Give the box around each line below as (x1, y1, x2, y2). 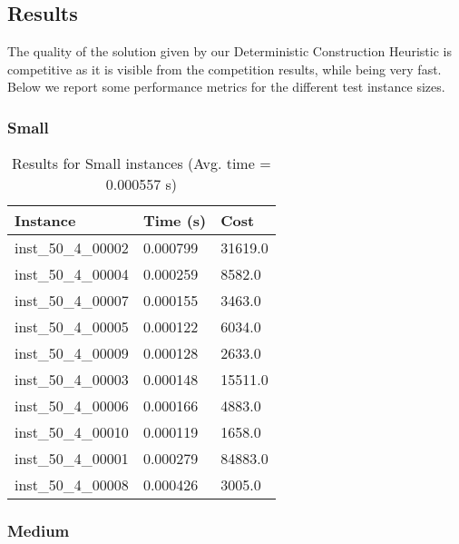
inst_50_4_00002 (15, 237, 129, 259)
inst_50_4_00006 (15, 395, 129, 417)
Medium (7, 519, 70, 542)
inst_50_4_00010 (15, 421, 129, 443)
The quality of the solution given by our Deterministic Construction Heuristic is (7, 42, 452, 61)
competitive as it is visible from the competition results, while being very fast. (7, 59, 442, 78)
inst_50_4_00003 (15, 369, 129, 391)
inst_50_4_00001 (15, 448, 129, 470)
